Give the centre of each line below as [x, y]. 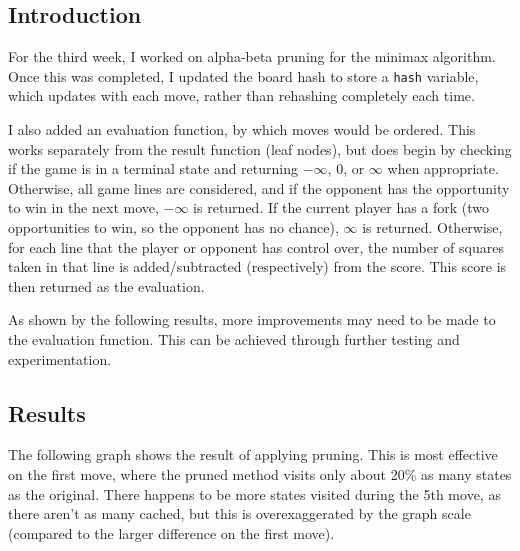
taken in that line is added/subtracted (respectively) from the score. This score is [257, 266]
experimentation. [60, 358]
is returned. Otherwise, [432, 227]
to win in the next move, [83, 207]
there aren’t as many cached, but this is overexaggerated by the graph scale [239, 513]
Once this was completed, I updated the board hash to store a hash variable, [243, 75]
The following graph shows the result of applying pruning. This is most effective [253, 454]
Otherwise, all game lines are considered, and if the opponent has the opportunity [259, 187]
